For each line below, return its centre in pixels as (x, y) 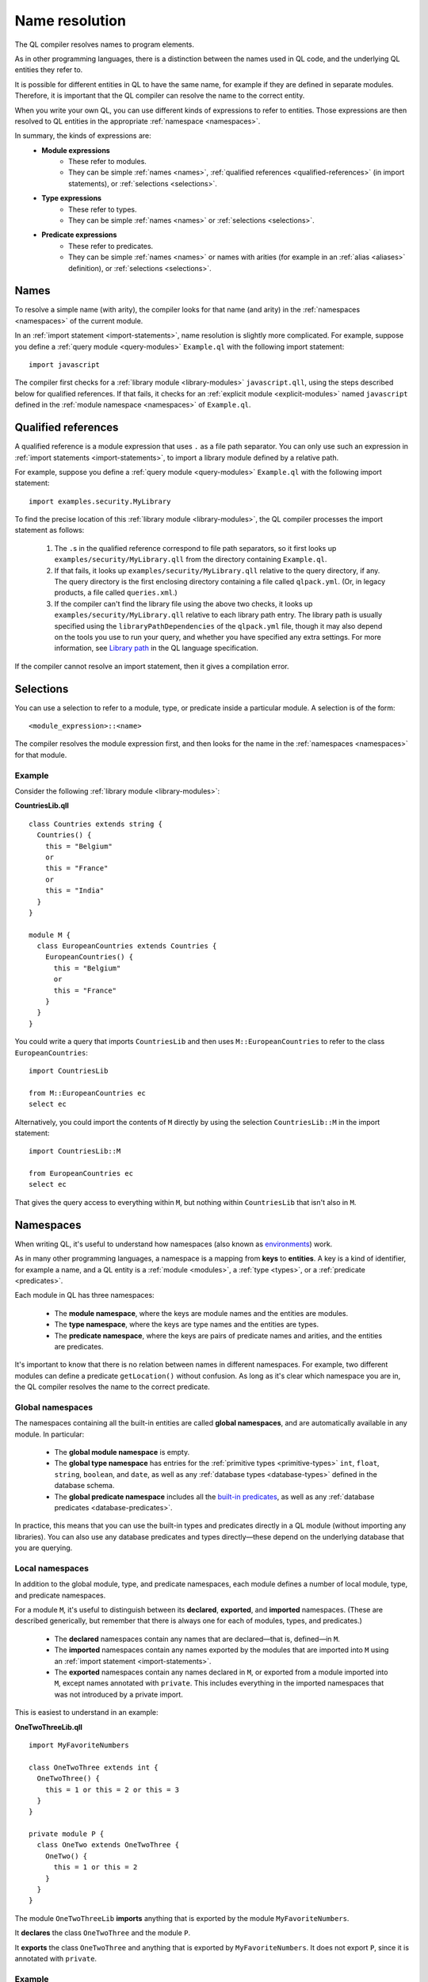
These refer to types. (103, 209)
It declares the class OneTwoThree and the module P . (102, 1933)
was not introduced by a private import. (119, 1694)
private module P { (67, 1834)
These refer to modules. (107, 162)
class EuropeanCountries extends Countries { (127, 946)
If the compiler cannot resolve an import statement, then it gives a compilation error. (152, 666)
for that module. (41, 755)
